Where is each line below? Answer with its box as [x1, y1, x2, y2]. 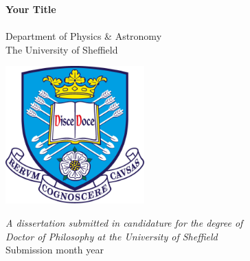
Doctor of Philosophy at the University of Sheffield [5, 229, 218, 243]
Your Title [5, 2, 56, 16]
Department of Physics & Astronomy [5, 29, 162, 43]
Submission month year [5, 242, 104, 257]
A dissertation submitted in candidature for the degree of [5, 215, 243, 229]
